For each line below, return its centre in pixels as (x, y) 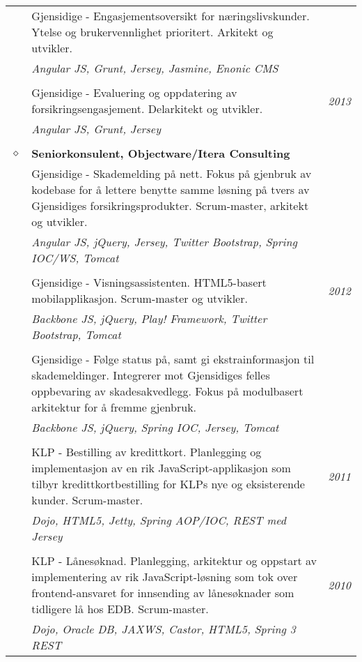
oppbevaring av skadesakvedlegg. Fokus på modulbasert (167, 391)
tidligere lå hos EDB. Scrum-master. (120, 609)
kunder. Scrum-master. (87, 500)
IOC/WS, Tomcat (75, 258)
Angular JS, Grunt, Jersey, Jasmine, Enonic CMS (155, 68)
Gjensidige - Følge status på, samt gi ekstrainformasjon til (173, 359)
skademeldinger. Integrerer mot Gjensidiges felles (151, 375)
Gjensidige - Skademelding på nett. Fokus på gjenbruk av (172, 173)
